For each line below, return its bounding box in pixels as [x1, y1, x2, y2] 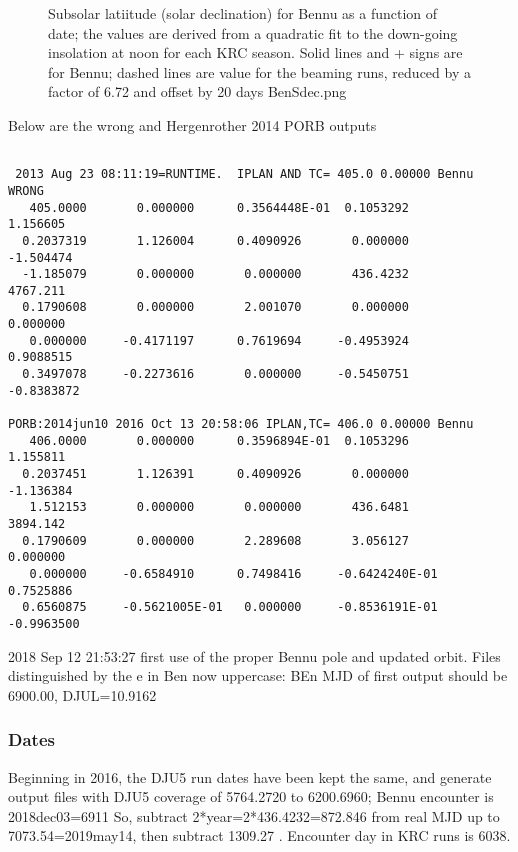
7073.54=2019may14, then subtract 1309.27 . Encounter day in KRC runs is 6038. [8, 825, 511, 846]
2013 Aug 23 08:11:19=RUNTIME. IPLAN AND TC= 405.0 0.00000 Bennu [15, 167, 474, 182]
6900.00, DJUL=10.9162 [8, 684, 157, 705]
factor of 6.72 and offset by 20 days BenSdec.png [48, 81, 347, 102]
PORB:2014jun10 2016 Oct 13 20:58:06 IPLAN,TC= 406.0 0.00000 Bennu [8, 417, 474, 432]
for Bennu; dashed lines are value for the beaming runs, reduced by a [48, 61, 471, 82]
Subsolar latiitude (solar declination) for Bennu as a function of [48, 3, 438, 23]
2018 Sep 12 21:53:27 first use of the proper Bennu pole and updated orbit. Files [8, 645, 501, 666]
